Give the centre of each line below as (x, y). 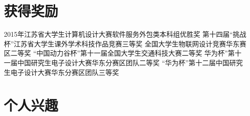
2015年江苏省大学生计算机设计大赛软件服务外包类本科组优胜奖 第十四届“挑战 (125, 34)
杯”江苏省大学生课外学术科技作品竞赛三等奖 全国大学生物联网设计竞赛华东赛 (125, 43)
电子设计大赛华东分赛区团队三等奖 (65, 72)
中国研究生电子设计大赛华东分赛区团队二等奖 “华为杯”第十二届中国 (123, 62)
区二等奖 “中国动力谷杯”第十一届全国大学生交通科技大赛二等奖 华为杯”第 (119, 53)
